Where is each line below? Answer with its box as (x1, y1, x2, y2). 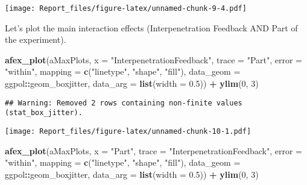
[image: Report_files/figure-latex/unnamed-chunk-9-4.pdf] (5, 4, 247, 13)
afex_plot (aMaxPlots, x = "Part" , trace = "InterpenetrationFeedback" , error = (5, 144, 302, 157)
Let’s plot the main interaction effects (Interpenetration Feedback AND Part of (5, 21, 298, 34)
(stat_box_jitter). (5, 108, 83, 118)
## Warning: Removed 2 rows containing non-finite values (5, 98, 242, 107)
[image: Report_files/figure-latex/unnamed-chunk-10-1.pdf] (5, 127, 252, 136)
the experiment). (5, 33, 66, 46)
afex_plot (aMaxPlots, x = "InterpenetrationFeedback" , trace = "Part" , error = (5, 53, 302, 66)
